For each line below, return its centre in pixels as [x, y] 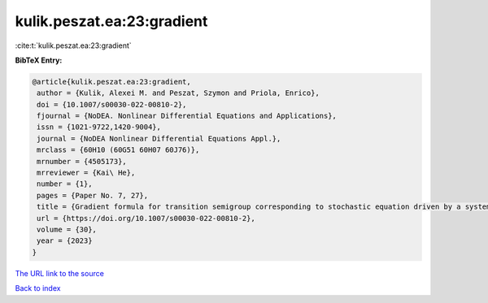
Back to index [38, 288]
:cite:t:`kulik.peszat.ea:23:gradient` [73, 45]
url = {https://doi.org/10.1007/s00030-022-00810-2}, [146, 218]
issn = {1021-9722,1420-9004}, [99, 127]
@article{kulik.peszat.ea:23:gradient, [111, 82]
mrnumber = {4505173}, [82, 161]
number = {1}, [65, 184]
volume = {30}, [67, 229]
